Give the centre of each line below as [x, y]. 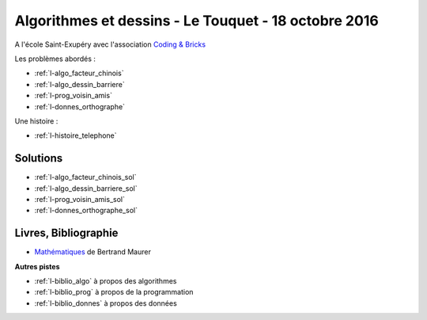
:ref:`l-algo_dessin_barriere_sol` [86, 188]
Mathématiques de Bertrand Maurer [93, 252]
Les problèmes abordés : [55, 59]
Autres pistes [37, 266]
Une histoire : [36, 121]
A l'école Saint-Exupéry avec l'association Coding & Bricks [110, 44]
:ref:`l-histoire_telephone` [76, 135]
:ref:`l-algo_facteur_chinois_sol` [85, 177]
